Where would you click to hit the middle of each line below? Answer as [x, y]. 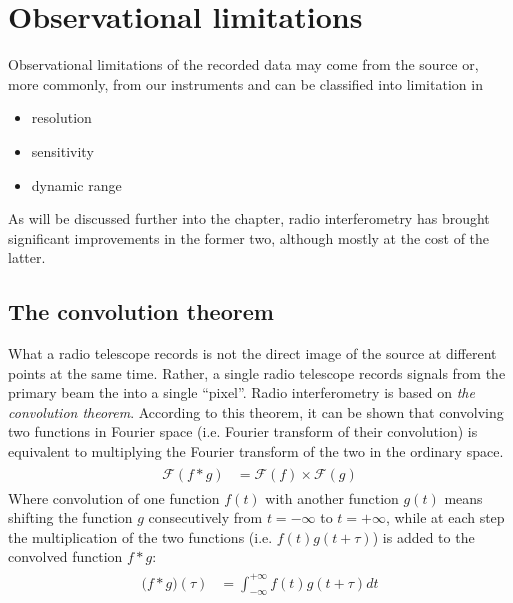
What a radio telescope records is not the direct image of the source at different [252, 353]
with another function [332, 497]
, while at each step [445, 517]
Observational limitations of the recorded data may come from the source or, [243, 64]
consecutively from [205, 517]
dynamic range [76, 184]
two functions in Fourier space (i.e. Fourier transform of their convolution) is [243, 431]
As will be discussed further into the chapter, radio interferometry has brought [249, 218]
